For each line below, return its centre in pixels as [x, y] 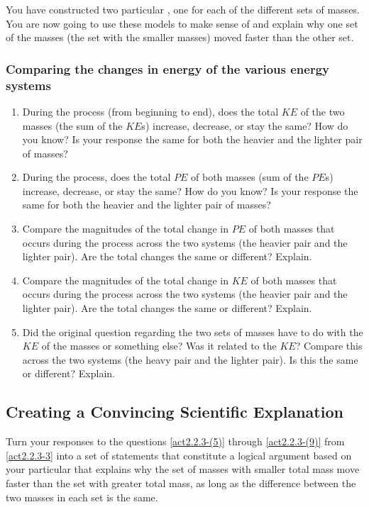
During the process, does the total [97, 177]
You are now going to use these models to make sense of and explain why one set [182, 23]
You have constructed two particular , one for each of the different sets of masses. [183, 9]
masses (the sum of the [72, 125]
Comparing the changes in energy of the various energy [168, 68]
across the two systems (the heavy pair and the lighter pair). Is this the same [190, 359]
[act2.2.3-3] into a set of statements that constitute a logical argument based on [179, 455]
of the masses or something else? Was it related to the [159, 346]
